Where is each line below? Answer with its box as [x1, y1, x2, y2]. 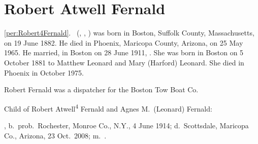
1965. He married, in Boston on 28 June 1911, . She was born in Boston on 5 [4, 47, 244, 58]
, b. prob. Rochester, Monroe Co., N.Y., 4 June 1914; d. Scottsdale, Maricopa [4, 120, 249, 130]
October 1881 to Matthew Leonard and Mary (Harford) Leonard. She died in [4, 57, 244, 67]
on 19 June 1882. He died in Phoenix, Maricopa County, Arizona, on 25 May [4, 37, 243, 48]
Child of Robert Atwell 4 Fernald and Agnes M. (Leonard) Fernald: [4, 101, 212, 114]
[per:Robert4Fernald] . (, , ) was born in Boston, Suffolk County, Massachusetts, [4, 27, 254, 38]
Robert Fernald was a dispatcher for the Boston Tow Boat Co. [4, 84, 199, 95]
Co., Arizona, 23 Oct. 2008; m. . [4, 130, 107, 140]
